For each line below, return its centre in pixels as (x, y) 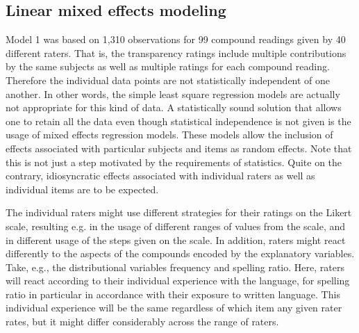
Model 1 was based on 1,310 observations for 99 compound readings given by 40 (176, 39)
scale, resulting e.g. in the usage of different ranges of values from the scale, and (176, 226)
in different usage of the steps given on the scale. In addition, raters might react (176, 239)
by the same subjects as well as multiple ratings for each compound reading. (168, 66)
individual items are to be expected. (82, 189)
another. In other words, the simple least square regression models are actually (173, 94)
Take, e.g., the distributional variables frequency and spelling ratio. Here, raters (175, 267)
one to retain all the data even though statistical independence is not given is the (178, 121)
